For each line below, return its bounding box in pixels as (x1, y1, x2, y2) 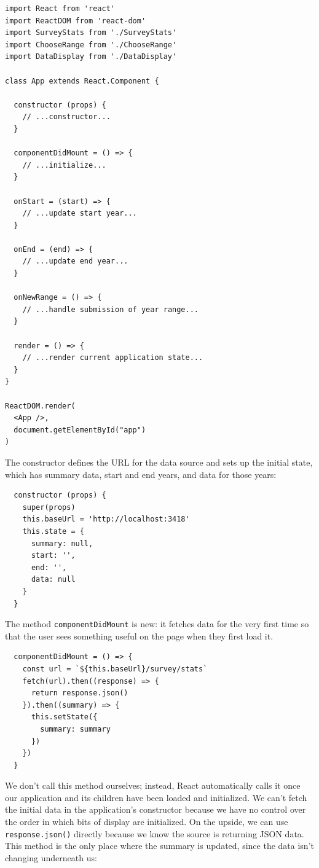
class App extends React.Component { (5, 76, 159, 85)
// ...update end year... (22, 257, 128, 266)
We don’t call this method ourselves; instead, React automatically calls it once (5, 779, 301, 792)
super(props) (22, 502, 76, 512)
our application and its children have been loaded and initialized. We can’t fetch (5, 791, 307, 803)
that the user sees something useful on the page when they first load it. (5, 629, 274, 642)
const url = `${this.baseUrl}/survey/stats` (22, 664, 208, 673)
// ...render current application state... (22, 353, 203, 362)
